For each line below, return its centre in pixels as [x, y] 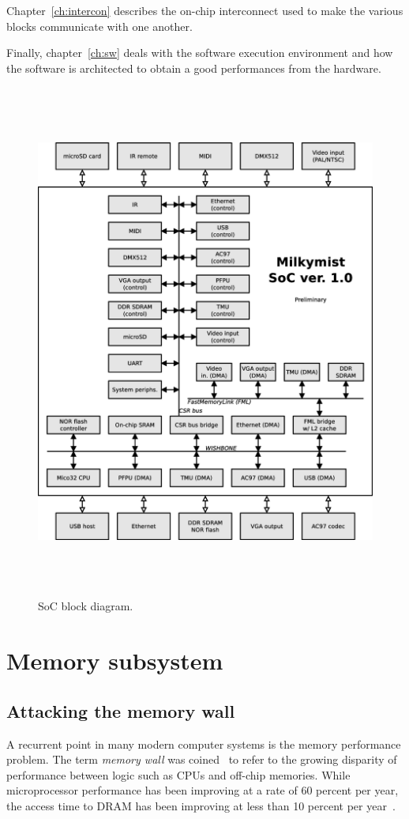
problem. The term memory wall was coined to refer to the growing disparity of [202, 759]
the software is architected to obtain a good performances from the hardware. [194, 68]
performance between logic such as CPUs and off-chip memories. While [178, 774]
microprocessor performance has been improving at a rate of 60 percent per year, [203, 790]
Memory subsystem [115, 660]
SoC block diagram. [86, 606]
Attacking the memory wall [121, 710]
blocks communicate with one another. [99, 26]
